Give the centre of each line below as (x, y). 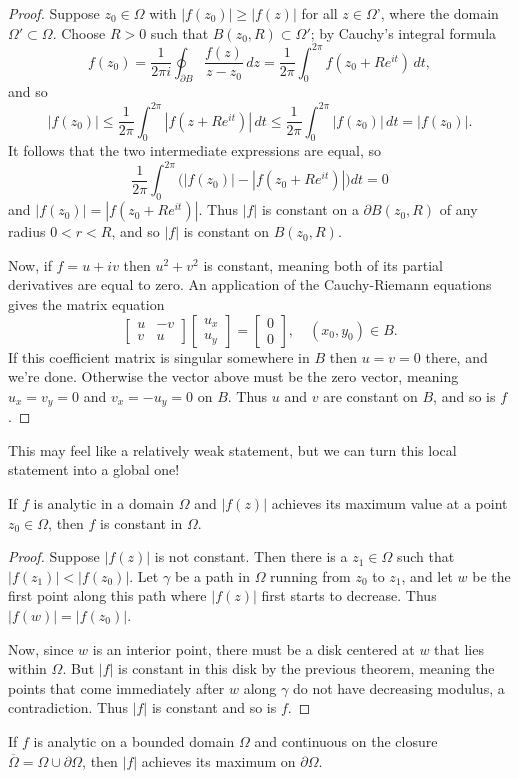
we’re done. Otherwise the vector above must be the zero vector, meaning (233, 376)
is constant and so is (214, 707)
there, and (456, 356)
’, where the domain (437, 13)
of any (458, 209)
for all (319, 13)
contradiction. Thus (68, 707)
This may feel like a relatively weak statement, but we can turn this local (232, 449)
